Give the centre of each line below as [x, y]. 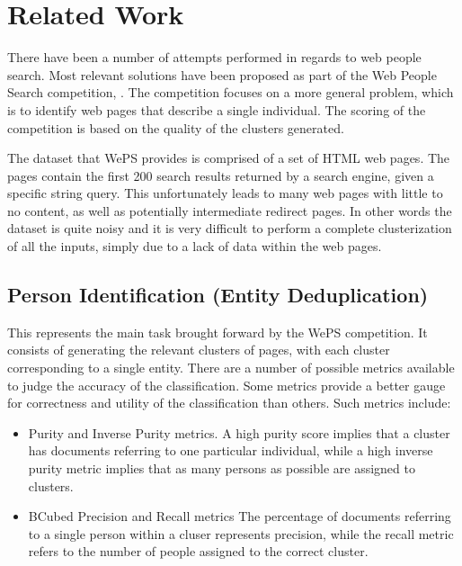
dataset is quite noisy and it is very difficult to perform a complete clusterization [230, 228]
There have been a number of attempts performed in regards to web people [214, 57]
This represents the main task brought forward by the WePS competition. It [218, 332]
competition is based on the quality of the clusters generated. [176, 127]
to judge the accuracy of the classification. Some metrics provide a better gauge [227, 385]
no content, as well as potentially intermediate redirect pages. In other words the [230, 210]
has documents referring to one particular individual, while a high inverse [231, 450]
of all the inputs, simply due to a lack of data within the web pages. [195, 246]
